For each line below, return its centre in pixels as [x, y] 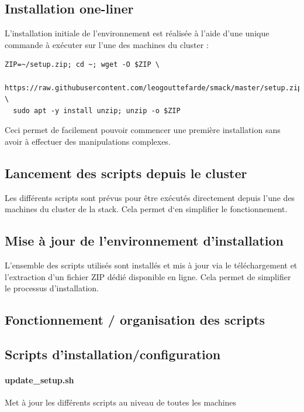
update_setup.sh [39, 380]
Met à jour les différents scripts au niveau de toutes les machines [121, 402]
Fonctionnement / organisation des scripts [135, 320]
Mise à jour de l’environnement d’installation [144, 241]
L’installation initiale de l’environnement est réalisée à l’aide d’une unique [137, 33]
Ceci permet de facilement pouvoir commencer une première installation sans [143, 130]
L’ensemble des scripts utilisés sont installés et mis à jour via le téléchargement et [151, 265]
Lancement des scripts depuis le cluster [126, 173]
